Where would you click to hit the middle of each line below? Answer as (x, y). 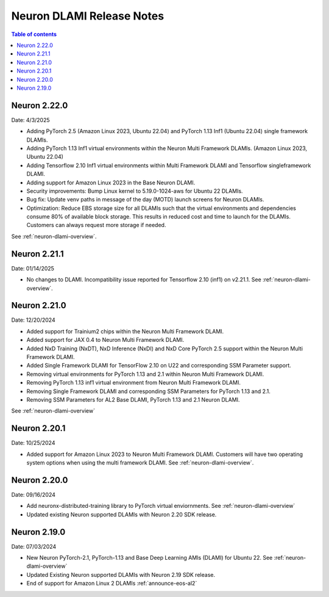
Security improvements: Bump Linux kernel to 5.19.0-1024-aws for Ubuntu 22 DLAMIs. (135, 191)
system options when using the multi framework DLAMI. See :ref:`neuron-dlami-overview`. (140, 463)
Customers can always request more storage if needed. (96, 225)
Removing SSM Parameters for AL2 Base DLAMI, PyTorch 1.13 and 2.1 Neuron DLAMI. (133, 399)
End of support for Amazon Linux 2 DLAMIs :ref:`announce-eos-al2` (112, 584)
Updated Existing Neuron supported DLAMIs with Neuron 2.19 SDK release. (121, 574)
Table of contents (34, 34)
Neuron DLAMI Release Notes (88, 16)
